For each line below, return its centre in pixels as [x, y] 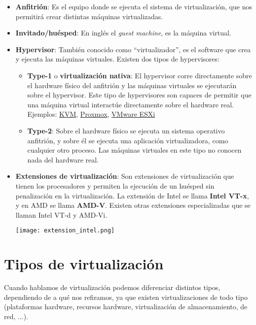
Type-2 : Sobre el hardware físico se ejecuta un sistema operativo [126, 130]
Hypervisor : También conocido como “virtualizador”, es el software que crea [133, 49]
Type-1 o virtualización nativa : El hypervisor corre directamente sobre [140, 75]
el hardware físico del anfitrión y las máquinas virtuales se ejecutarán [132, 85]
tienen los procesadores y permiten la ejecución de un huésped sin [115, 185]
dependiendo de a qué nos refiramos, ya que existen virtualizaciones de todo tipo [126, 297]
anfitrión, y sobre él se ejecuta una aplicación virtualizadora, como [128, 140]
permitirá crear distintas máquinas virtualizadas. [89, 16]
